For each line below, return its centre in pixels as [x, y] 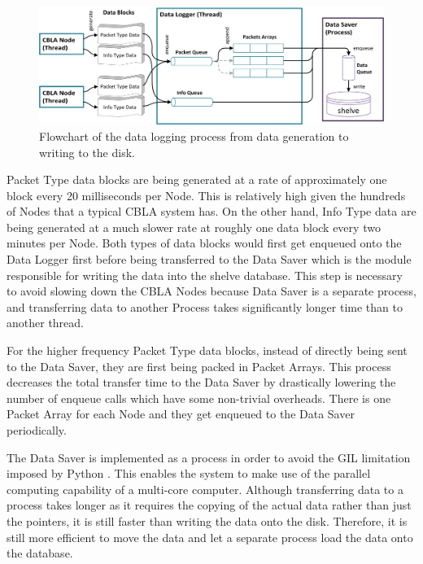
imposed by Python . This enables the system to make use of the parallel [189, 473]
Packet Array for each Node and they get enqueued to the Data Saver [181, 414]
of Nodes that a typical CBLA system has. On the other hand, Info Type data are [211, 211]
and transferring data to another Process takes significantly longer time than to [205, 306]
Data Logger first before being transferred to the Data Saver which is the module [209, 259]
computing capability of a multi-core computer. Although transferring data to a [205, 489]
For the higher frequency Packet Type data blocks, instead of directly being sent [207, 350]
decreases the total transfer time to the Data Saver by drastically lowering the [201, 382]
